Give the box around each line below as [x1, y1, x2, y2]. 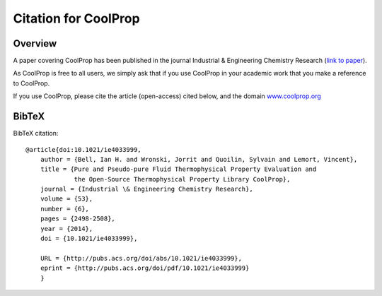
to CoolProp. [13, 78, 50, 88]
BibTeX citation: [13, 129, 59, 138]
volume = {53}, [40, 195, 93, 203]
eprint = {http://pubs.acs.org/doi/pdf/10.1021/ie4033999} [40, 264, 250, 272]
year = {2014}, [40, 225, 93, 232]
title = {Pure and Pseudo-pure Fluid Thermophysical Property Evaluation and [40, 165, 317, 173]
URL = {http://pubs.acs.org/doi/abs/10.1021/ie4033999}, [40, 254, 242, 262]
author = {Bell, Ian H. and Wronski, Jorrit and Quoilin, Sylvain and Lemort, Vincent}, [40, 155, 358, 163]
